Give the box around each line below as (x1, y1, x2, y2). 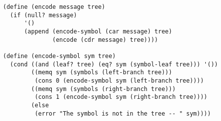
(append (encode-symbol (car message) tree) (24, 28, 172, 35)
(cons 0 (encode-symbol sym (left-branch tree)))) (34, 77, 204, 84)
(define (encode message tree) (3, 3, 105, 10)
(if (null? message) (10, 11, 77, 19)
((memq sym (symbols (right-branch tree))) (31, 85, 176, 92)
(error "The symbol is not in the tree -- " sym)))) (34, 110, 211, 117)
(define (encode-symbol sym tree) (3, 52, 116, 60)
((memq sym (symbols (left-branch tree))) (31, 69, 172, 76)
